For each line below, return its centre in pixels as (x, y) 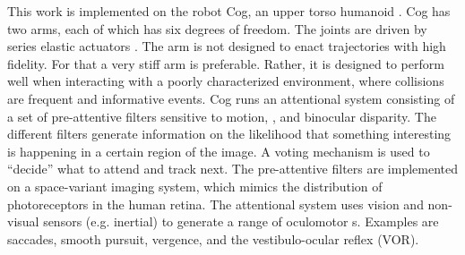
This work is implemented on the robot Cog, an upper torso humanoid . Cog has (229, 11)
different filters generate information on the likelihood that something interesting (229, 134)
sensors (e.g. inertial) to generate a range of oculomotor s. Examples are (241, 221)
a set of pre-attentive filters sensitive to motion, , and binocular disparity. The (222, 116)
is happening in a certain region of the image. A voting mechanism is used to (219, 151)
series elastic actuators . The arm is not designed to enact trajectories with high (227, 46)
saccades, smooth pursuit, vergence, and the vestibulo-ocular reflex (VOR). (213, 238)
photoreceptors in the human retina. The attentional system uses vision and (215, 204)
